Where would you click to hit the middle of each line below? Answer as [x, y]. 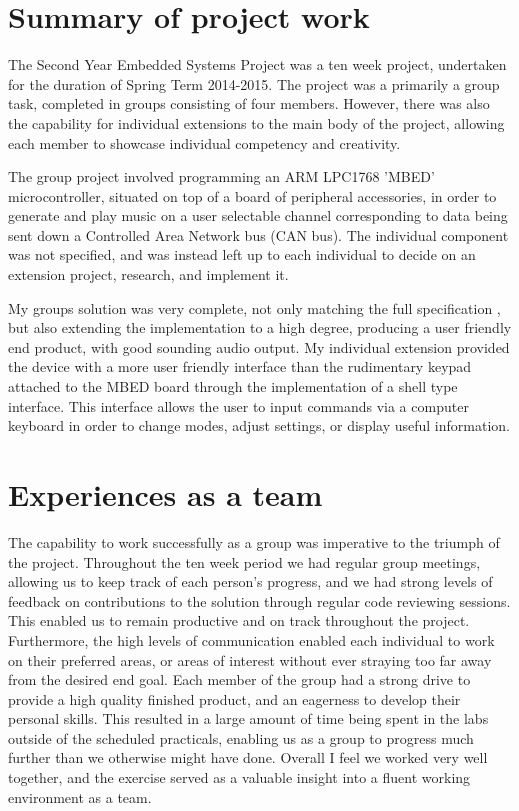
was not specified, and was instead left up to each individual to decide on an [242, 254]
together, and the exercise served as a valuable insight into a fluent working [239, 777]
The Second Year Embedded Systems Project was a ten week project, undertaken [257, 64]
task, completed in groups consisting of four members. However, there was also [249, 103]
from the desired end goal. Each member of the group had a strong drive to [239, 679]
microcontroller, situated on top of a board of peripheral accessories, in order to [252, 195]
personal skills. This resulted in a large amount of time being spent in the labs [248, 718]
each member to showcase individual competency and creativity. [204, 142]
